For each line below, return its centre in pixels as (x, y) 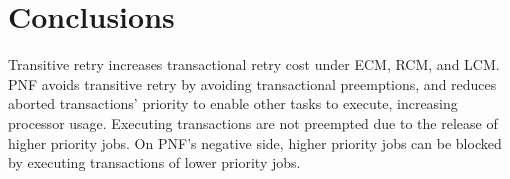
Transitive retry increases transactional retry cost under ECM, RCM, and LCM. (254, 64)
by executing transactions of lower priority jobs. (154, 162)
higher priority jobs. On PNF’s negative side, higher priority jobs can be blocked (255, 142)
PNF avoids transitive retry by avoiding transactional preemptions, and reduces (252, 83)
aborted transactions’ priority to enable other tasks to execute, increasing (233, 103)
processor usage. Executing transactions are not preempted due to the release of (253, 122)
